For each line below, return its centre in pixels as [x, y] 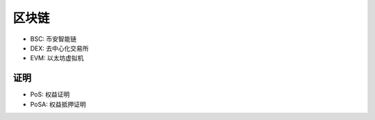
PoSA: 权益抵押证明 [58, 104]
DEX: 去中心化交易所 [60, 48]
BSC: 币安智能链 [53, 39]
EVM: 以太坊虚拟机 [57, 58]
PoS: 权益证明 [50, 94]
